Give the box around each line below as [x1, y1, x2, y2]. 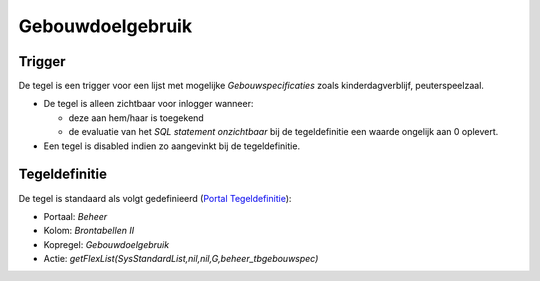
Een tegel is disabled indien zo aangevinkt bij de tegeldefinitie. [43, 140, 300, 152]
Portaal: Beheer [43, 210, 108, 222]
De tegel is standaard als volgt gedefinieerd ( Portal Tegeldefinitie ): [18, 192, 292, 204]
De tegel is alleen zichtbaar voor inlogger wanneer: [43, 98, 254, 110]
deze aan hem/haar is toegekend [68, 111, 204, 124]
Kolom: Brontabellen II [43, 225, 135, 237]
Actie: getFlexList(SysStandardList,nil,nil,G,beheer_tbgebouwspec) [43, 253, 319, 265]
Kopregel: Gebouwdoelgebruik [43, 238, 170, 250]
